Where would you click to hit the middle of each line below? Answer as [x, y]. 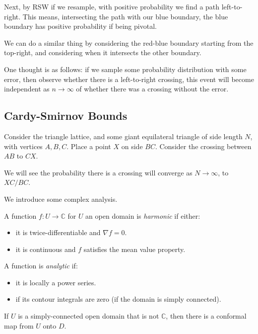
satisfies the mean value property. [134, 249]
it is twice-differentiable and [58, 232]
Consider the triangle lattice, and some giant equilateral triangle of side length [123, 136]
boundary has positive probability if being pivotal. [80, 26]
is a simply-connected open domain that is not [89, 316]
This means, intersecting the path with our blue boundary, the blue [125, 16]
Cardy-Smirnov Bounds [66, 116]
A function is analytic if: [41, 266]
